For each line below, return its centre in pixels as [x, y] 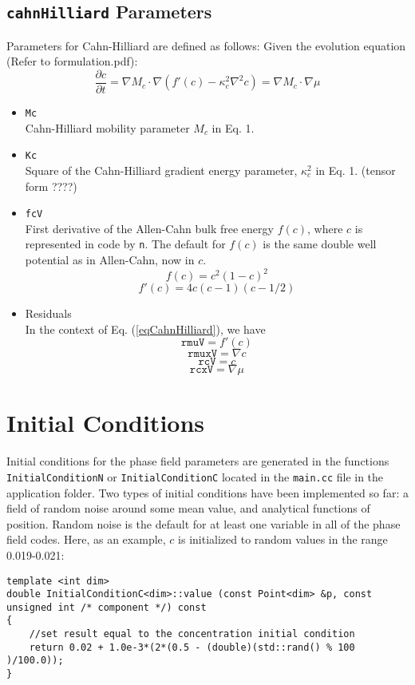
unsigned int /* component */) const [107, 607]
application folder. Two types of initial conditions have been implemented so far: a [207, 492]
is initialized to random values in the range [283, 539]
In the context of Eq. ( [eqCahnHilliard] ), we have [145, 329]
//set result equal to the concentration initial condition [192, 634]
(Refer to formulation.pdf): [72, 61]
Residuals [48, 313]
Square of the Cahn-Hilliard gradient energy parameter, [161, 170]
